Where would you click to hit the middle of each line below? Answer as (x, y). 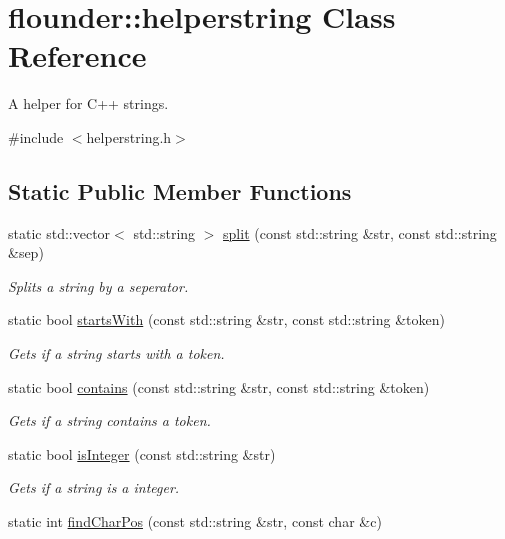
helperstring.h (129, 136)
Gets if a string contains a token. (109, 420)
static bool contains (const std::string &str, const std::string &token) (219, 386)
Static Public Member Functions (180, 190)
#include (36, 136)
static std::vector (59, 232)
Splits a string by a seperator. (98, 285)
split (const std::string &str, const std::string (360, 232)
